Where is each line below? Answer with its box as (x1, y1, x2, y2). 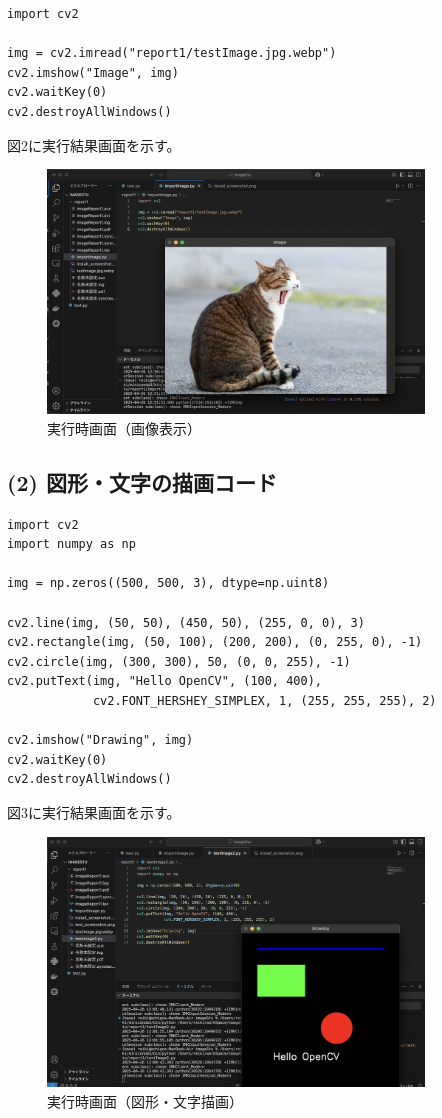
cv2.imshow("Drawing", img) (7, 733, 194, 748)
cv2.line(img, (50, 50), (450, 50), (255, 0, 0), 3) (7, 615, 365, 630)
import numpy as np (7, 537, 136, 552)
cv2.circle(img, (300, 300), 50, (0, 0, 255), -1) (7, 654, 351, 669)
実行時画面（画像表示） (47, 417, 201, 438)
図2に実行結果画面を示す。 (7, 134, 181, 155)
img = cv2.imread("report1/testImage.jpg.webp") (7, 46, 337, 61)
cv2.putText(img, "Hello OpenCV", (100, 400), (7, 674, 322, 689)
